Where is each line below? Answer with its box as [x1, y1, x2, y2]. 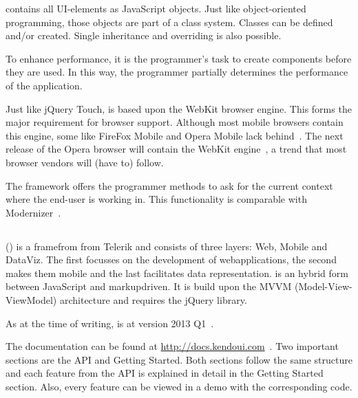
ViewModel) [6, 293, 57, 307]
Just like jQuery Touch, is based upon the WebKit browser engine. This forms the [6, 101, 352, 115]
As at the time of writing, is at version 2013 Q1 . [6, 316, 214, 330]
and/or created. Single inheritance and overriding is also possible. [6, 28, 282, 43]
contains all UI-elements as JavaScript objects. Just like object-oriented [6, 1, 306, 15]
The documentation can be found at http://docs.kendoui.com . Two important [6, 339, 339, 353]
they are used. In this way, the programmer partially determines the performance [6, 65, 348, 79]
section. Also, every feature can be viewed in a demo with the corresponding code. [6, 379, 352, 394]
